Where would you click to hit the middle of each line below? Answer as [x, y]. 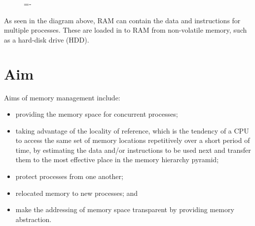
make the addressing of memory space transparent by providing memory [125, 209]
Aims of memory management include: [62, 97]
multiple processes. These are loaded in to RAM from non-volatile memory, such [126, 30]
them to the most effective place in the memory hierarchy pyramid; [117, 159]
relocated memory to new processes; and [77, 193]
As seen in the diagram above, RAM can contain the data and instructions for [122, 20]
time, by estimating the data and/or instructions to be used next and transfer [133, 150]
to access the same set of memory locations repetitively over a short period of [133, 140]
